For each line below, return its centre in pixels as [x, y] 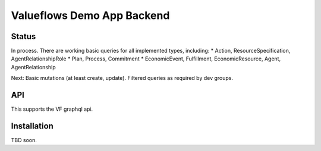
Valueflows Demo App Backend [90, 15]
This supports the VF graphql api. [52, 109]
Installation [32, 126]
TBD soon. [24, 140]
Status [23, 36]
